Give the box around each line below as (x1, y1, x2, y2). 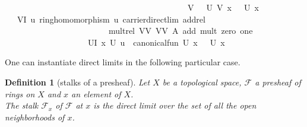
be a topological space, (162, 75, 242, 88)
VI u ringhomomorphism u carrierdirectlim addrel (17, 12, 205, 25)
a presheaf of (255, 75, 301, 88)
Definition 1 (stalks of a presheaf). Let (5, 75, 150, 88)
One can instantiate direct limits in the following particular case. (5, 56, 240, 68)
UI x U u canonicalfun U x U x (87, 36, 225, 48)
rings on (5, 87, 35, 100)
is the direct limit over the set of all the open (93, 99, 257, 112)
